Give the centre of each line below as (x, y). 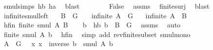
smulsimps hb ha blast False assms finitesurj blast (106, 6)
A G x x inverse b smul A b (58, 44)
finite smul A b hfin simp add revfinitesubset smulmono (97, 34)
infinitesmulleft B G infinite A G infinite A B (95, 15)
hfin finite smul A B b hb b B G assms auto (92, 25)
